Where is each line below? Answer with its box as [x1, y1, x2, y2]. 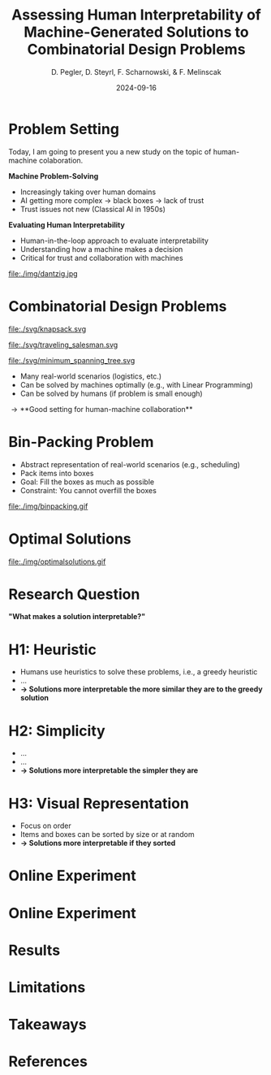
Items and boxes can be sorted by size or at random [19, 830, 195, 839]
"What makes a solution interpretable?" [8, 612, 146, 622]
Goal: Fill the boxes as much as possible [19, 477, 155, 487]
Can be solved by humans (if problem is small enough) [19, 388, 203, 398]
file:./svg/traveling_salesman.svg [8, 340, 118, 349]
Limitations [8, 978, 86, 996]
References [8, 1052, 88, 1071]
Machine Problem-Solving [8, 171, 99, 180]
